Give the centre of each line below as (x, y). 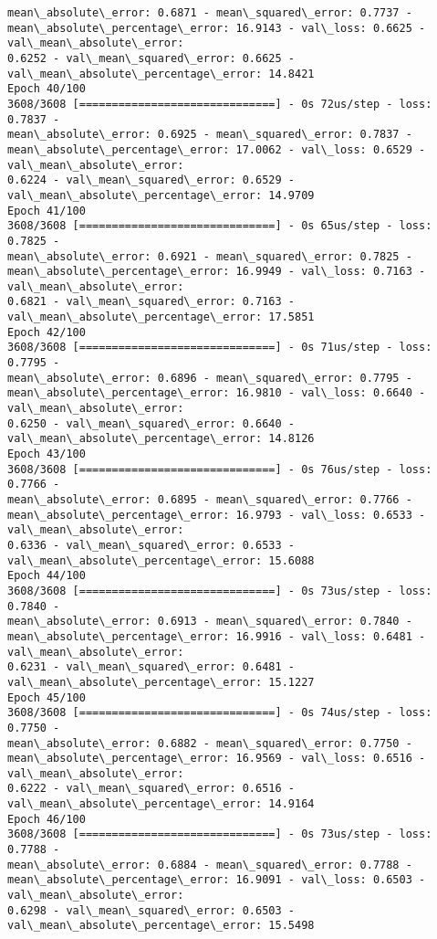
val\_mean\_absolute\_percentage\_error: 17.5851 (161, 317)
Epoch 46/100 (47, 819)
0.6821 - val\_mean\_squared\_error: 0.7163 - (151, 302)
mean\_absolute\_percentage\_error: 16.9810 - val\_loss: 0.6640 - (217, 393)
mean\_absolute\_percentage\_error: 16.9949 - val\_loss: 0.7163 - (217, 272)
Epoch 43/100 (47, 454)
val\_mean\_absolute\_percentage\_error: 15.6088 (161, 560)
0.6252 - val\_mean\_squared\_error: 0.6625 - (151, 58)
